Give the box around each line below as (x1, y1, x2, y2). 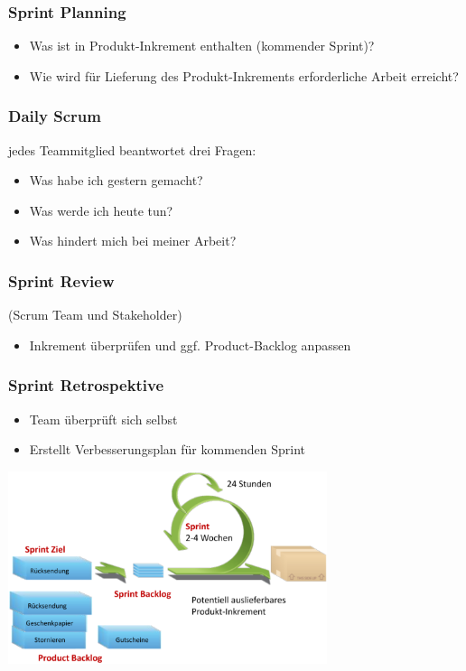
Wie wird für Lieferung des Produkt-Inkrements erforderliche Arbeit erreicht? (29, 66, 459, 85)
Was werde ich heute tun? (29, 200, 173, 219)
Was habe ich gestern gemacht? (29, 171, 203, 190)
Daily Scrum (8, 105, 101, 127)
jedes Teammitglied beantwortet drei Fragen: (8, 140, 256, 159)
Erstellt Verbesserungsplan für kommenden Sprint (29, 440, 306, 459)
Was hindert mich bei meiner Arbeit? (29, 231, 237, 250)
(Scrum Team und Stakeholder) (8, 305, 182, 324)
